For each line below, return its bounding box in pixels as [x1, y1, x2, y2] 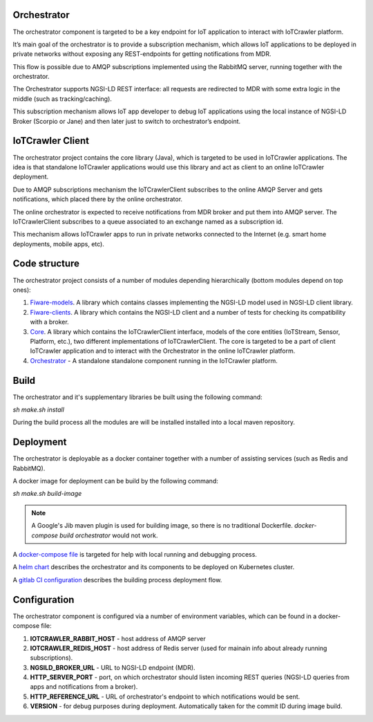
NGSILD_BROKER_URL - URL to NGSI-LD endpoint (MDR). [30, 663, 196, 672]
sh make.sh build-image [12, 490, 82, 498]
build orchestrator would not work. [59, 531, 158, 539]
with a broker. [30, 318, 69, 326]
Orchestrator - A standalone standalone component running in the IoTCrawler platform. [30, 356, 278, 364]
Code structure [12, 258, 79, 270]
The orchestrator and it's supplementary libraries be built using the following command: [12, 393, 262, 401]
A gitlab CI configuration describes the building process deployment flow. [12, 575, 222, 584]
